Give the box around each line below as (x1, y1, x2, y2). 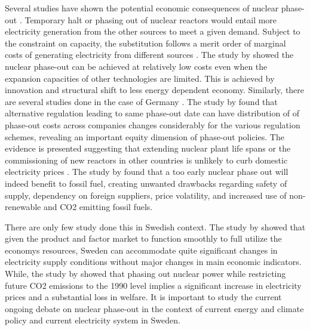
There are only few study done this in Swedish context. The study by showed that (5, 220, 306, 233)
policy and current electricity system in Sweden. (5, 314, 180, 326)
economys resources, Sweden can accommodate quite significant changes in (5, 243, 278, 256)
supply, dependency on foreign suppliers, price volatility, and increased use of (5, 189, 287, 201)
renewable (5, 201, 41, 213)
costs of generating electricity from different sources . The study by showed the (5, 48, 294, 61)
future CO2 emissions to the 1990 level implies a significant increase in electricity (5, 279, 302, 291)
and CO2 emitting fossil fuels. (43, 201, 153, 213)
